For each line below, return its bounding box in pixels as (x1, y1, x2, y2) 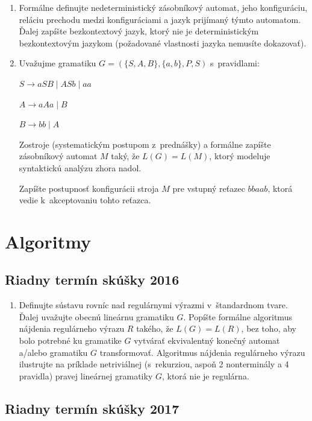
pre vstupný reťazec (172, 182, 245, 194)
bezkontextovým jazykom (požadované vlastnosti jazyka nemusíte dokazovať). (19, 36, 307, 49)
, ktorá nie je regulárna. (161, 369, 249, 382)
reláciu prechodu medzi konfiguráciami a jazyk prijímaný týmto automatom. (19, 13, 301, 25)
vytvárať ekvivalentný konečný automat (134, 334, 280, 347)
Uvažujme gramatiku (19, 57, 96, 69)
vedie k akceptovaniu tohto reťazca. (19, 194, 151, 206)
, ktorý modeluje (209, 150, 270, 162)
